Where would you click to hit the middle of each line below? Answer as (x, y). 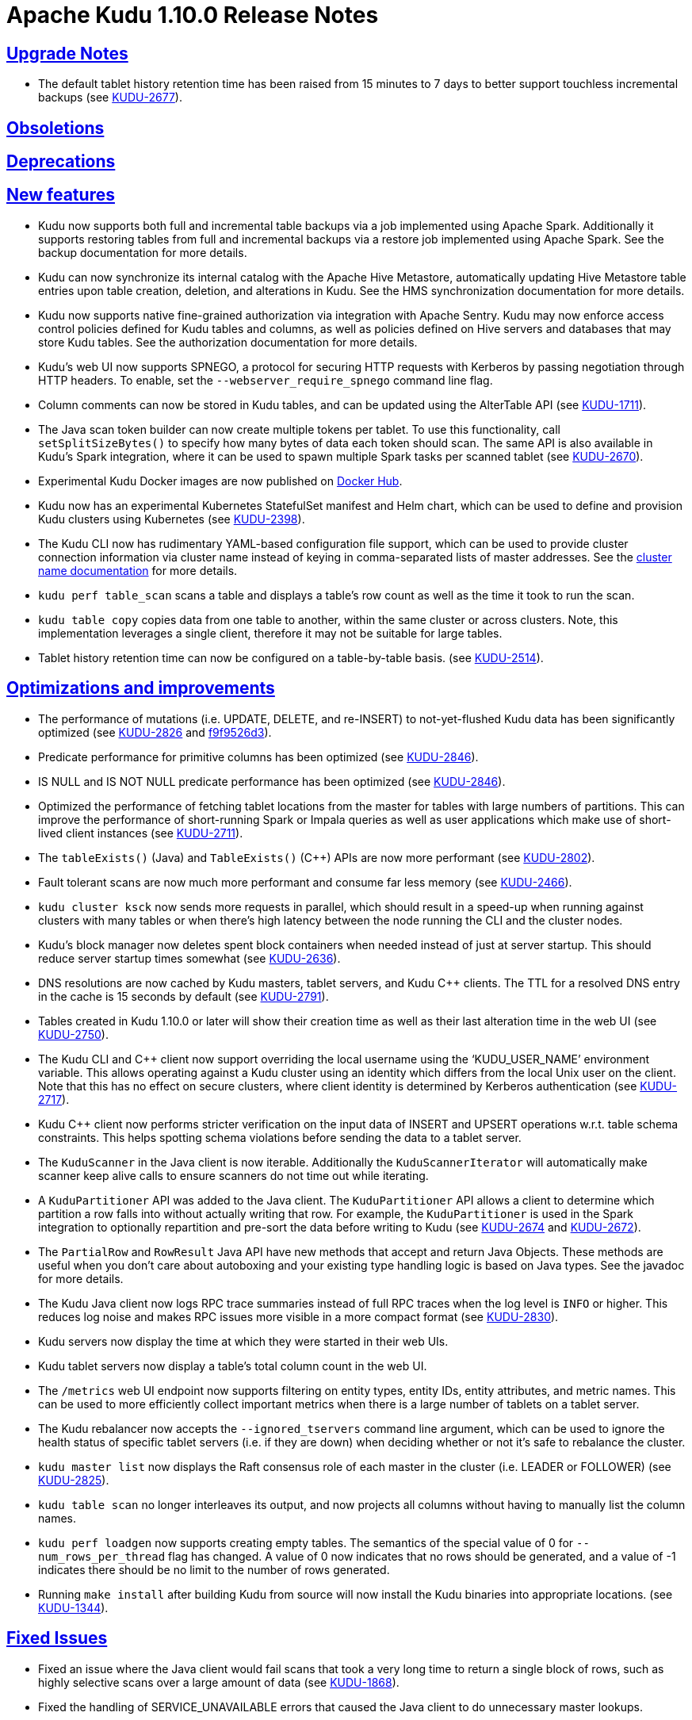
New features (61, 195)
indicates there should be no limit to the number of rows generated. (214, 1569)
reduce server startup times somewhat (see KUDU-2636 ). (189, 958)
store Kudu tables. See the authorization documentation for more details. (228, 342)
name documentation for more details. (138, 570)
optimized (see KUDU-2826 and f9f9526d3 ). (155, 732)
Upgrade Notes (67, 53)
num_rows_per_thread (102, 1556)
